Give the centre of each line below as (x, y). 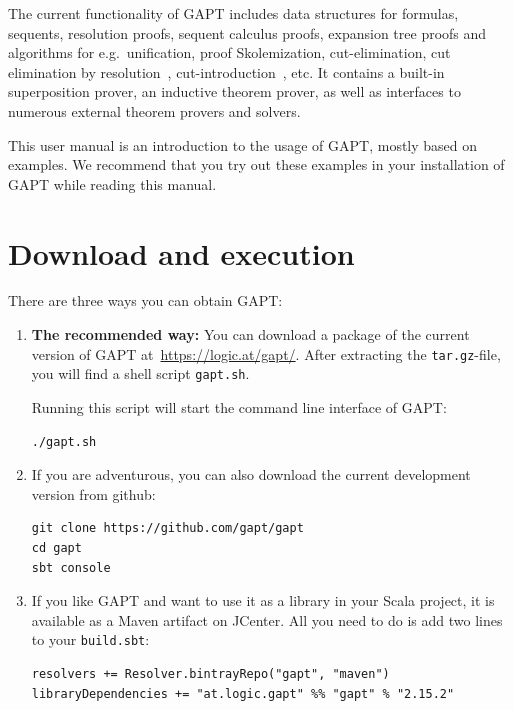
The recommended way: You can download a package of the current (250, 334)
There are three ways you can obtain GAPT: (145, 300)
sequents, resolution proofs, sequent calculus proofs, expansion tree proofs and (247, 32)
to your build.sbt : (90, 639)
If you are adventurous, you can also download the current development (251, 474)
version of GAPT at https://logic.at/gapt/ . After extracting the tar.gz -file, (266, 353)
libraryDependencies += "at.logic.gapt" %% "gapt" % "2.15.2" (243, 693)
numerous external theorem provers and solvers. (154, 110)
